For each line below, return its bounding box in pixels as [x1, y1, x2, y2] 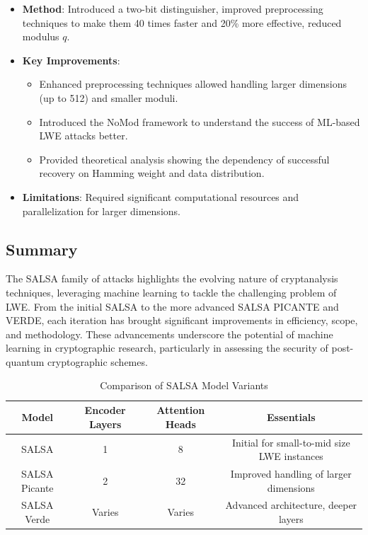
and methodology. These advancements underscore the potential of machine [6, 326, 333, 341]
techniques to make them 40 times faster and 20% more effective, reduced [22, 15, 342, 30]
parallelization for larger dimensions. [22, 203, 180, 218]
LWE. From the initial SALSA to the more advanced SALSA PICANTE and [6, 299, 339, 313]
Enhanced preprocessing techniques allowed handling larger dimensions [39, 76, 347, 91]
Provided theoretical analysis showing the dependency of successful [39, 151, 330, 166]
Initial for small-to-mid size [231, 435, 350, 449]
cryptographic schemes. [47, 354, 148, 369]
